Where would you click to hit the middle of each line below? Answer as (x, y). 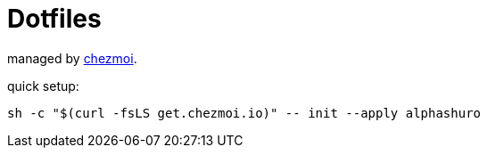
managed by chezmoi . (72, 58)
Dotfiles (54, 19)
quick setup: (43, 86)
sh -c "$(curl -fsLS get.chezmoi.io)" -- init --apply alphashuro (244, 113)
